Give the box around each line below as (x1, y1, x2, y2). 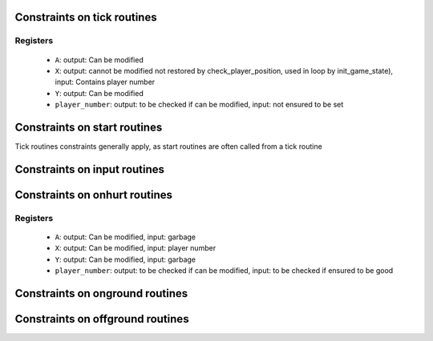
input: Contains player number (55, 77, 156, 87)
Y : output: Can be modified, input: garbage (55, 255, 196, 264)
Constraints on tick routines (14, 10, 157, 24)
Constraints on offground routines (14, 312, 189, 326)
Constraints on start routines (14, 120, 163, 134)
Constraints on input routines (14, 162, 164, 176)
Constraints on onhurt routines (14, 188, 172, 202)
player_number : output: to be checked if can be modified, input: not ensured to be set (55, 100, 344, 110)
